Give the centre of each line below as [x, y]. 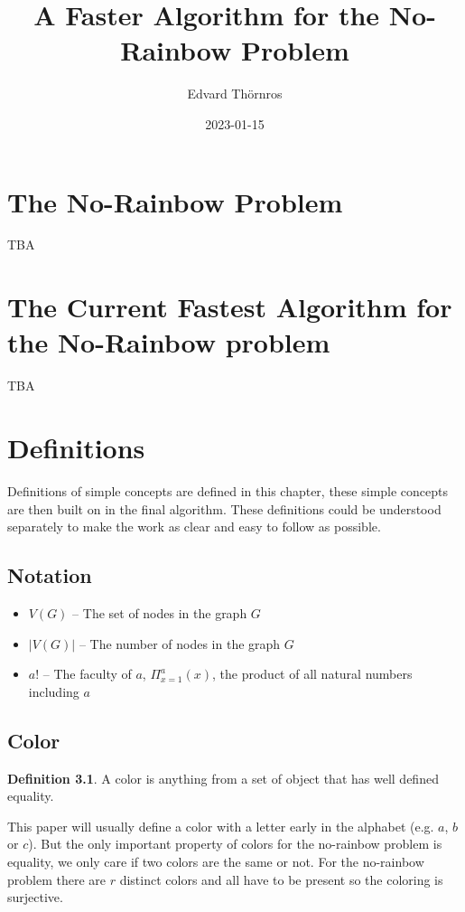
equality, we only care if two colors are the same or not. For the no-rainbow [216, 861]
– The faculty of [87, 674]
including [54, 691]
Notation [50, 575]
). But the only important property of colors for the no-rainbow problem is [235, 844]
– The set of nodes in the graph [160, 613]
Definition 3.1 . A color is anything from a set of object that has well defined [223, 778]
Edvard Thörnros [235, 94]
